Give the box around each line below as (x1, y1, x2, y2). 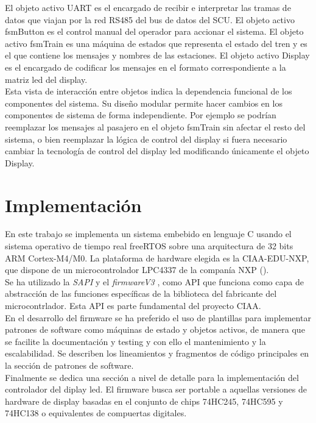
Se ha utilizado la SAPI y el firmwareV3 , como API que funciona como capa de (5, 275, 304, 288)
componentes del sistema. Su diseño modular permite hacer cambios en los (5, 96, 283, 109)
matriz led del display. (5, 73, 88, 85)
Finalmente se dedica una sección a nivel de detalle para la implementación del (5, 371, 299, 383)
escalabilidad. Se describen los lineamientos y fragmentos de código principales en (5, 347, 309, 360)
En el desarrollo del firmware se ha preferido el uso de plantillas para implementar (5, 311, 311, 324)
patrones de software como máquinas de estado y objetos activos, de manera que (5, 323, 305, 336)
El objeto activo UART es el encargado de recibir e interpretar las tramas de (5, 1, 291, 13)
